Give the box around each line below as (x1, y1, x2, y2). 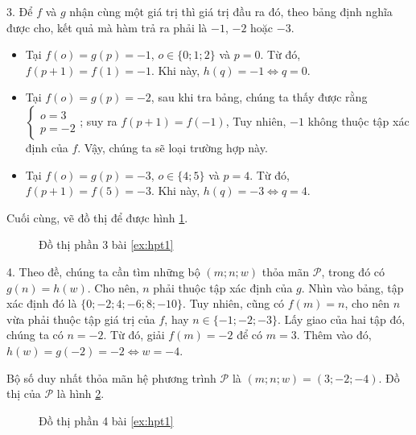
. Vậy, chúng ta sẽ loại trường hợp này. (77, 139, 268, 155)
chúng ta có (6, 326, 64, 343)
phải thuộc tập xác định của (153, 279, 293, 296)
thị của (6, 385, 41, 402)
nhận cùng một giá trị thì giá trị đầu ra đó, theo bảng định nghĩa (69, 3, 393, 19)
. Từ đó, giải (103, 326, 165, 343)
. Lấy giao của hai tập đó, (278, 310, 406, 327)
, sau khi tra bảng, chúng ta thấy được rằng (150, 89, 368, 106)
